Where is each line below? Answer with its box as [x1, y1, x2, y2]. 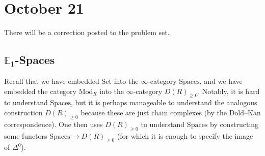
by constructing [210, 118, 259, 129]
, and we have [199, 75, 243, 86]
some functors [4, 130, 47, 141]
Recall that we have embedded [4, 75, 99, 86]
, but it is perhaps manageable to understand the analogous [70, 97, 257, 108]
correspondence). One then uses [4, 118, 103, 129]
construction [4, 107, 43, 117]
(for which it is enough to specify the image [117, 130, 253, 141]
